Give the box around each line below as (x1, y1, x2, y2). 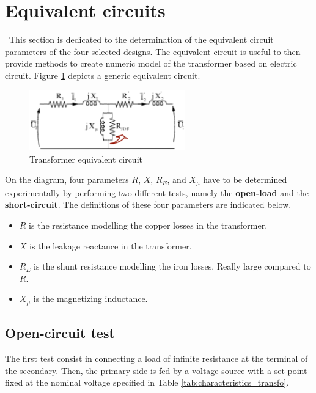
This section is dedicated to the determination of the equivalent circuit (9, 33, 274, 46)
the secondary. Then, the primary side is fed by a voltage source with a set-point (5, 364, 307, 376)
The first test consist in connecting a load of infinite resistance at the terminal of (5, 352, 308, 365)
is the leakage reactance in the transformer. (29, 239, 192, 252)
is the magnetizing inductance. (33, 292, 148, 305)
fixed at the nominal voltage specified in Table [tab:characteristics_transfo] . (5, 376, 289, 389)
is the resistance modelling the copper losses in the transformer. (29, 219, 268, 232)
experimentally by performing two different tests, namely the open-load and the (5, 186, 309, 199)
